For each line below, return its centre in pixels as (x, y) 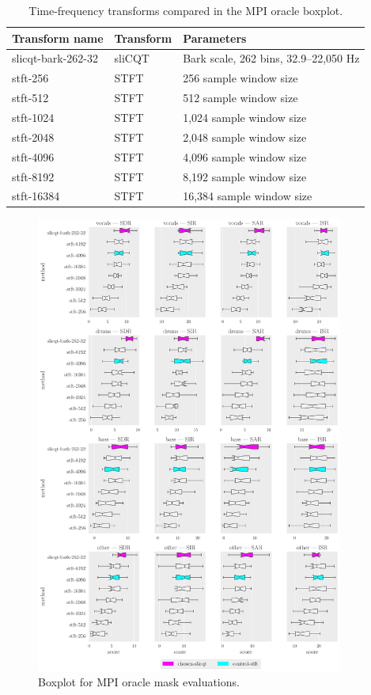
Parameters (215, 38)
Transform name (58, 38)
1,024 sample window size (245, 117)
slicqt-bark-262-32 (55, 58)
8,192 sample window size (245, 176)
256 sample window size (240, 78)
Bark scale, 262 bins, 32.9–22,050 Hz (271, 58)
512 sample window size (240, 98)
